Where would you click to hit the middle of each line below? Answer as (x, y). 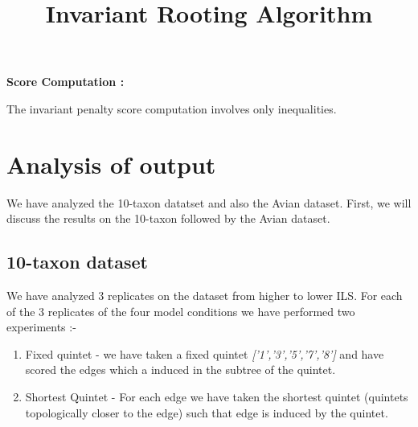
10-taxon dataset (77, 262)
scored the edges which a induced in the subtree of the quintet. (180, 370)
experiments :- (41, 327)
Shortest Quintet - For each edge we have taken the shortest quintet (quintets (217, 397)
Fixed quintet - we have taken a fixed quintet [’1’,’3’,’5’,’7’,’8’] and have (205, 353)
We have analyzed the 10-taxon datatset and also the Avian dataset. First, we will (209, 202)
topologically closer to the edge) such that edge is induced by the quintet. (207, 412)
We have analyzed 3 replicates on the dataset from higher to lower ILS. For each (205, 296)
